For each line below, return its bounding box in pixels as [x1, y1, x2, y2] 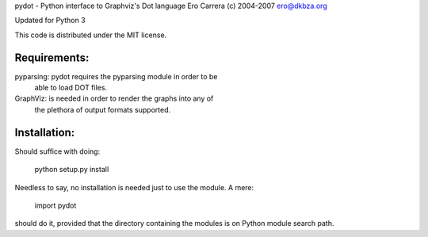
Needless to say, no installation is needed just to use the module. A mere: [14, 182, 254, 192]
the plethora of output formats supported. [34, 105, 170, 114]
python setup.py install [34, 165, 109, 174]
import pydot [34, 201, 77, 210]
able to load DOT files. [34, 83, 107, 93]
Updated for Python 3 [14, 16, 86, 25]
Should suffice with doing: [14, 147, 101, 156]
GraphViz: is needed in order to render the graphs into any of [14, 94, 214, 103]
